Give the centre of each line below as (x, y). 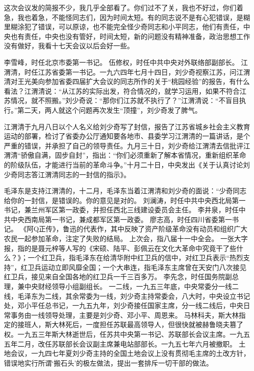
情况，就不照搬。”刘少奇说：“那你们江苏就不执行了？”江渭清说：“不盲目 (125, 100)
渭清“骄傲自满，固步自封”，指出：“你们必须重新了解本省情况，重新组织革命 (125, 155)
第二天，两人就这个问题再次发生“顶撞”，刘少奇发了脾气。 (109, 110)
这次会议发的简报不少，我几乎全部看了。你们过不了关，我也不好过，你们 (120, 7)
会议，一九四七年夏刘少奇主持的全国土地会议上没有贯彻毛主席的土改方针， (130, 353)
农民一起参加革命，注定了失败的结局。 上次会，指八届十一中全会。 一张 (119, 238)
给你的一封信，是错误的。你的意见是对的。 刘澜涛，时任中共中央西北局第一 (125, 200)
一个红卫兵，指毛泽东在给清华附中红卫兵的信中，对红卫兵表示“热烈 (135, 258)
